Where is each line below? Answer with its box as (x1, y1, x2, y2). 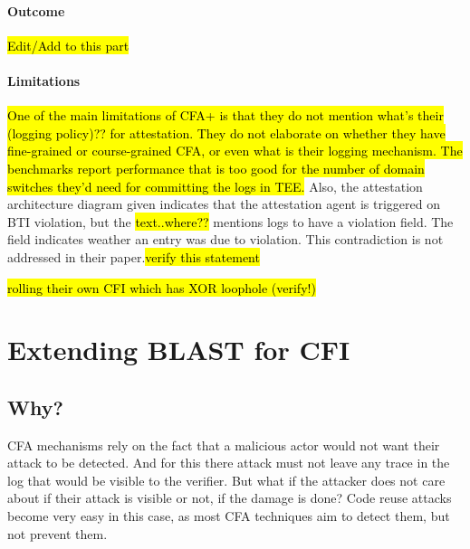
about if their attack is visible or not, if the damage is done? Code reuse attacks (7, 488, 452, 507)
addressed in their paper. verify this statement (7, 247, 260, 266)
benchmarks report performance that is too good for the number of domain (7, 158, 425, 177)
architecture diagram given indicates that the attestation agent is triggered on (7, 194, 440, 213)
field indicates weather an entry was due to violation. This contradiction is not (7, 230, 444, 249)
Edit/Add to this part (7, 35, 129, 54)
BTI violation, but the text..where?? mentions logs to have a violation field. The (7, 212, 454, 231)
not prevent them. (7, 524, 108, 543)
